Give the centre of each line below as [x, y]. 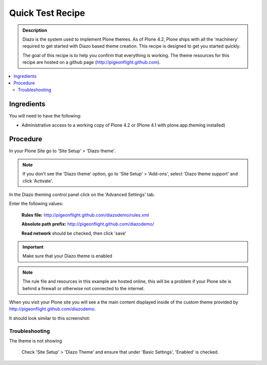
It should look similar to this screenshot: [50, 318]
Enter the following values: [36, 204]
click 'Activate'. [38, 181]
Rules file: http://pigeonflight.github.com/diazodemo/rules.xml [85, 215]
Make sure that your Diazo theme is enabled [67, 256]
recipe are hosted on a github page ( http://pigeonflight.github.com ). [91, 62]
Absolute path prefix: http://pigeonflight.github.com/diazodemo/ [88, 224]
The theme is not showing [36, 341]
